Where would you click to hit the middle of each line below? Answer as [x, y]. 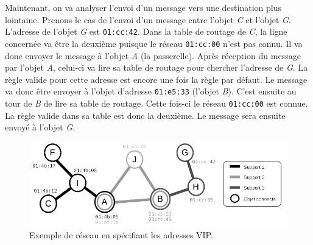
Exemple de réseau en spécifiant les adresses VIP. [121, 235]
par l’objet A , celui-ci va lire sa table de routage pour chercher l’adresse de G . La [156, 67]
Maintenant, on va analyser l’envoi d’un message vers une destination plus [143, 7]
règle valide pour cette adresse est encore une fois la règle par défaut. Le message [156, 79]
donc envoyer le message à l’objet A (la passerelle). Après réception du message [153, 55]
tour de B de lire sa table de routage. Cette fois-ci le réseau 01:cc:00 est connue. [156, 103]
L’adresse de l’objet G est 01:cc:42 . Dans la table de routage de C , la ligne [146, 31]
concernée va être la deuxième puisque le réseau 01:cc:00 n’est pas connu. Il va [154, 43]
